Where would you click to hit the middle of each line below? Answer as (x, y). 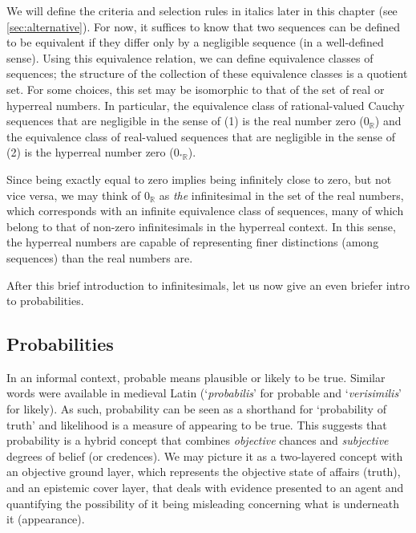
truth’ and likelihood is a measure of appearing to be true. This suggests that (197, 424)
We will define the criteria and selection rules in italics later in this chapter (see (202, 10)
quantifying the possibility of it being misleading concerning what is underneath (203, 503)
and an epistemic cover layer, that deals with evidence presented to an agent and (205, 488)
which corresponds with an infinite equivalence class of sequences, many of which (205, 211)
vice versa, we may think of (74, 195)
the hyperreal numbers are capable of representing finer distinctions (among (193, 242)
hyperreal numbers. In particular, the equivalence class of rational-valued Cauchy (206, 105)
